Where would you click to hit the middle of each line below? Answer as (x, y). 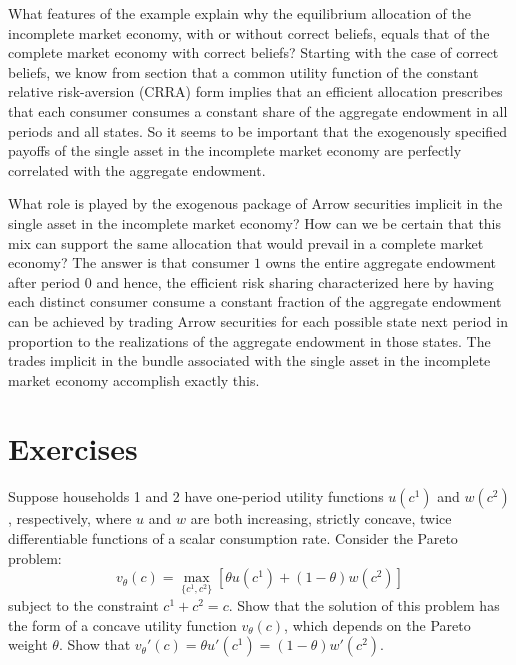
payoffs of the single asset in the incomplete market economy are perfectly (235, 150)
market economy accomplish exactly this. (134, 379)
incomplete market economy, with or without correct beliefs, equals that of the (249, 32)
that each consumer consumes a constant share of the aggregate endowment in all (258, 110)
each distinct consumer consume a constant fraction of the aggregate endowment (255, 301)
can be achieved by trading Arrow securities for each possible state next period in (258, 320)
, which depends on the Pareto (377, 624)
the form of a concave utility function (122, 624)
